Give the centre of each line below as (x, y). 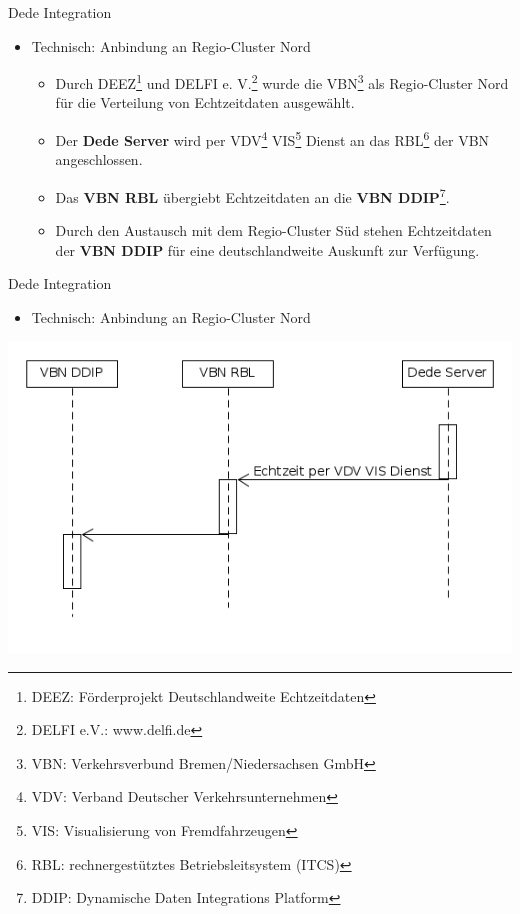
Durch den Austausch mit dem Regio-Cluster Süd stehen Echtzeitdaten (273, 230)
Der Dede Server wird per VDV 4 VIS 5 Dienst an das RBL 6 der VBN (272, 138)
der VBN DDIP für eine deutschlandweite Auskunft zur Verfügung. (267, 249)
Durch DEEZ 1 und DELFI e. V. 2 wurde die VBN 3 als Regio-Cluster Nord (282, 81)
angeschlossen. (99, 159)
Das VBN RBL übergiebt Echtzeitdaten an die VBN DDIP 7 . (252, 195)
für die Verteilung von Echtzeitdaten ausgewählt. (205, 102)
